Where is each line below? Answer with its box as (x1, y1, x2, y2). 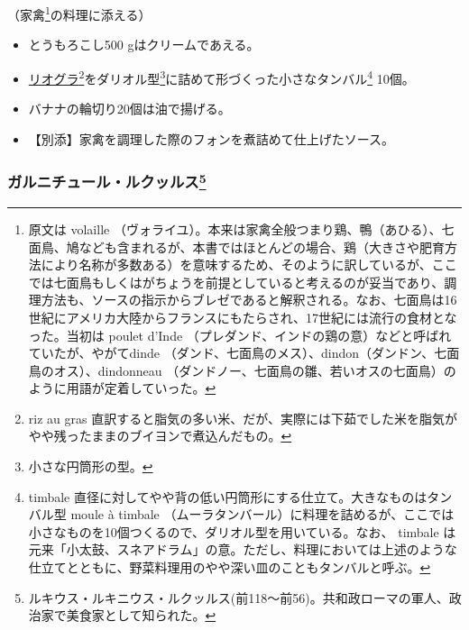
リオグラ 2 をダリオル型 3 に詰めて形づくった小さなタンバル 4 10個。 (28, 66, 415, 87)
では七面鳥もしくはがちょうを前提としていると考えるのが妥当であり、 (28, 272, 445, 291)
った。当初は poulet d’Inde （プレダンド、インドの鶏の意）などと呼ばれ (28, 325, 452, 344)
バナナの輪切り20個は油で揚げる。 (28, 99, 231, 118)
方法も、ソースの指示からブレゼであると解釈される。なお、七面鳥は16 (41, 290, 457, 309)
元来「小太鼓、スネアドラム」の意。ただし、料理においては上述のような (28, 540, 457, 559)
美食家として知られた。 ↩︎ (66, 606, 216, 625)
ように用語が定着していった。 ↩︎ (28, 379, 216, 397)
